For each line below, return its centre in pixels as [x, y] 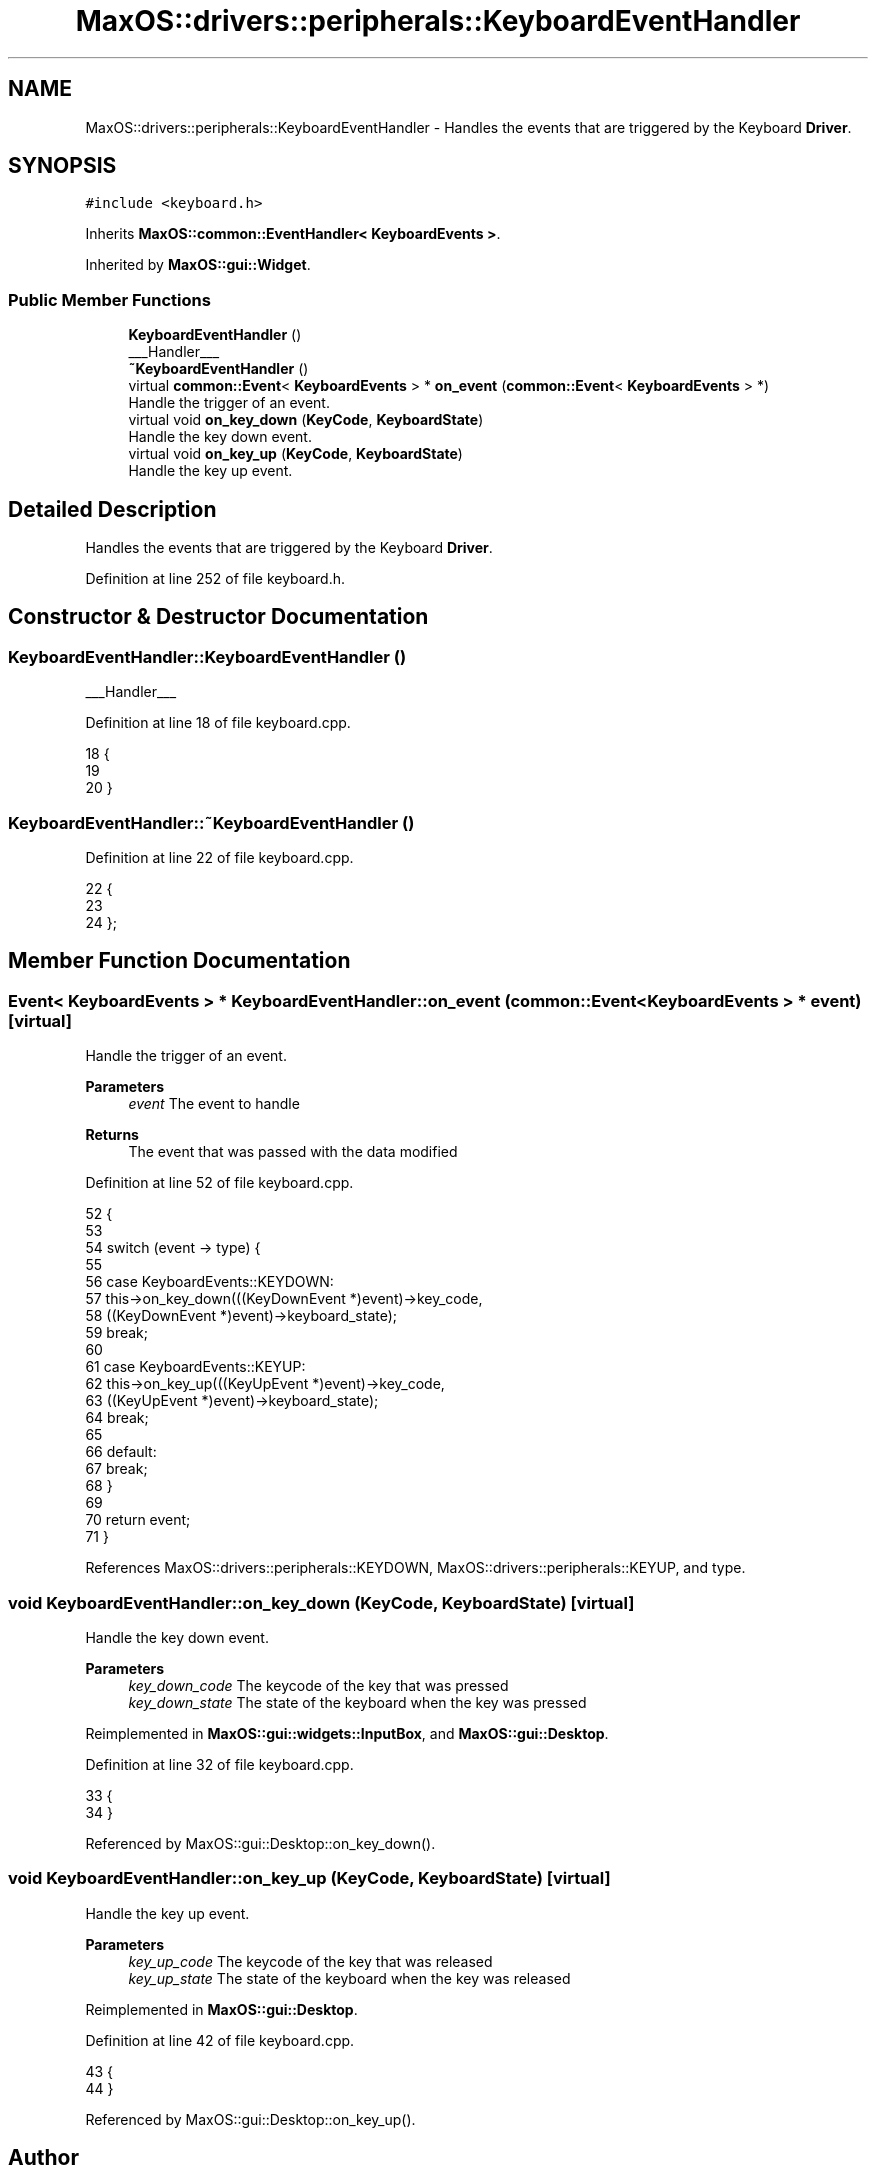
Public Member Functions [109, 299]
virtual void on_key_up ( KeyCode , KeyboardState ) [295, 454]
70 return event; [138, 1520]
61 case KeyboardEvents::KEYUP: [195, 1367]
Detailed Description [112, 509]
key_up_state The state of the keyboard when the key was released [349, 1978]
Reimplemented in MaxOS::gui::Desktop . [221, 2009]
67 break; [116, 1469]
